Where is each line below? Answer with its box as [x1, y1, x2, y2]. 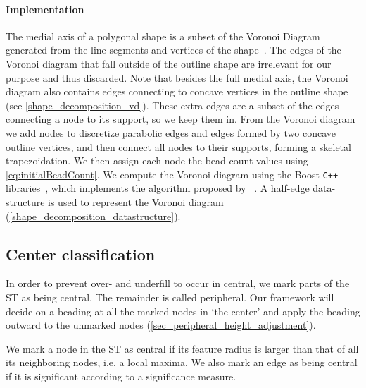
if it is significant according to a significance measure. [6, 368, 236, 383]
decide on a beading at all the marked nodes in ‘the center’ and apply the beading [6, 303, 360, 318]
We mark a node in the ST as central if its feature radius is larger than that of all [6, 341, 359, 356]
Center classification [6, 243, 156, 265]
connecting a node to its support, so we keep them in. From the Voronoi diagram [6, 111, 355, 126]
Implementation [6, 1, 84, 16]
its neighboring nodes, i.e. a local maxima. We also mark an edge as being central [6, 355, 358, 370]
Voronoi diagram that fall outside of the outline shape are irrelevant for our [6, 56, 332, 71]
